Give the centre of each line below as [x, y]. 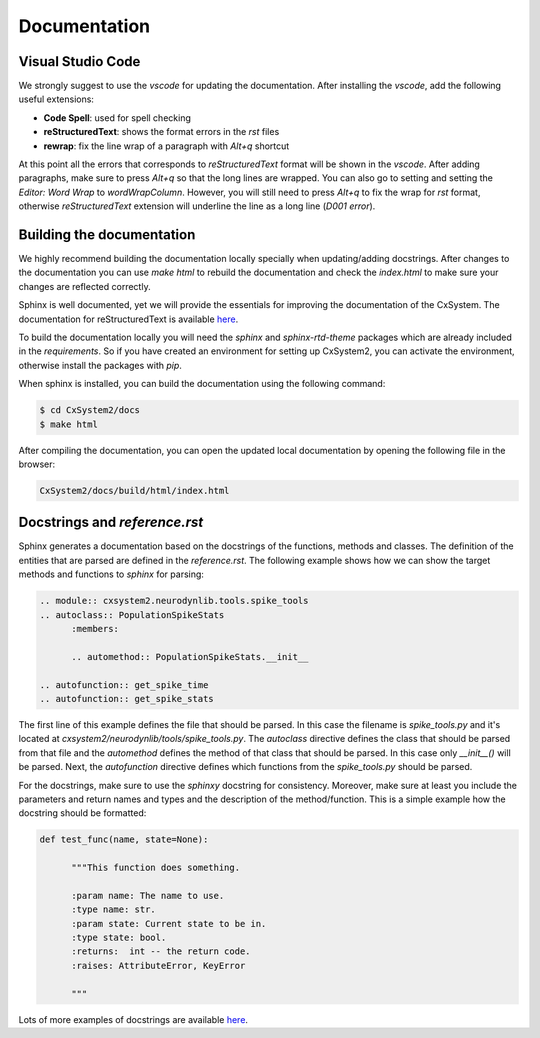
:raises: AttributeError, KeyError [158, 965]
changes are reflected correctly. [84, 286]
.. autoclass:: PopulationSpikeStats [132, 614]
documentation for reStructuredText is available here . [128, 319]
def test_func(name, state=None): [124, 839]
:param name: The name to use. [148, 895]
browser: [37, 464]
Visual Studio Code [79, 61]
